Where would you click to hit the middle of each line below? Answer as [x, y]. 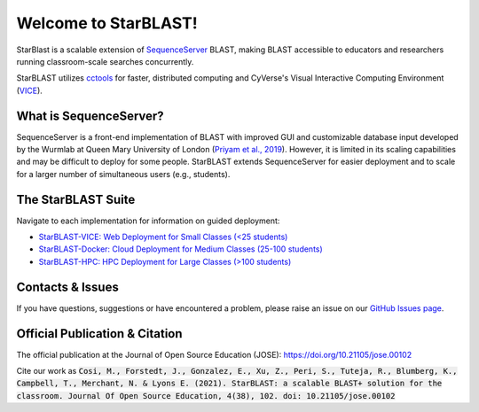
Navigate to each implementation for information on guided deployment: [148, 221]
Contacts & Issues [67, 287]
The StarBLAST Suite [76, 199]
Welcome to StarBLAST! [107, 23]
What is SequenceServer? [90, 116]
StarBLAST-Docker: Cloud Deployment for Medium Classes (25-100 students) [181, 249]
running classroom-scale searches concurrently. [105, 61]
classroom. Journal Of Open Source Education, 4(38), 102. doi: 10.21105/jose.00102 [206, 396]
